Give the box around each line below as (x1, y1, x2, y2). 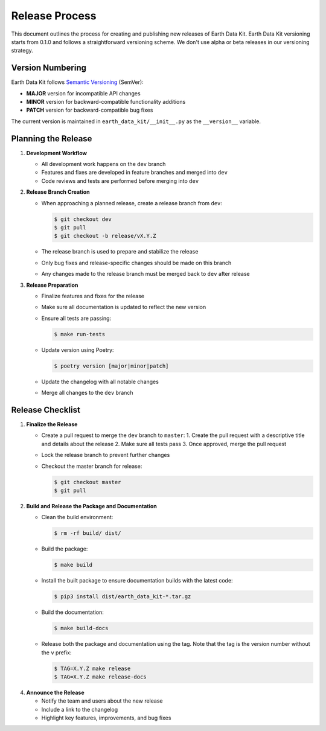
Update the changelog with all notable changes (41, 378, 159, 385)
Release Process (11, 9, 97, 22)
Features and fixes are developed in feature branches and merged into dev (41, 169, 228, 176)
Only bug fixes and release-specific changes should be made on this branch (41, 259, 232, 266)
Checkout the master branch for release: (41, 462, 142, 470)
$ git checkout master (54, 479, 121, 485)
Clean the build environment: (41, 514, 113, 521)
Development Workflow (26, 149, 88, 156)
